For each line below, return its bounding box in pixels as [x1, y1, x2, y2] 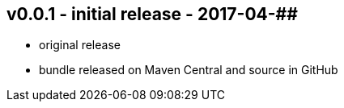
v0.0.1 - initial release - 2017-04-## [6, 4, 298, 24]
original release [39, 38, 121, 52]
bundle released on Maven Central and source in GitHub [39, 63, 338, 77]
